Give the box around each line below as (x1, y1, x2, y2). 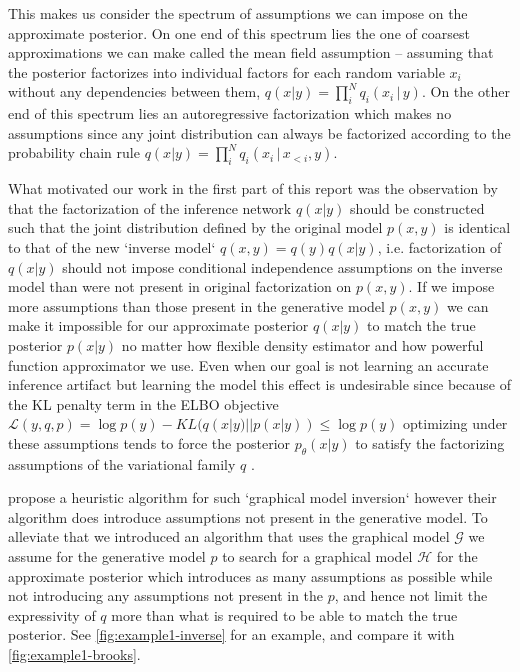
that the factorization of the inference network (8, 197, 292, 218)
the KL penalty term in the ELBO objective (8, 393, 279, 414)
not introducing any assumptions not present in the (8, 585, 324, 606)
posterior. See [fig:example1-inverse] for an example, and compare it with (8, 624, 455, 645)
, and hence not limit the (334, 585, 488, 606)
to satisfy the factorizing (355, 432, 505, 453)
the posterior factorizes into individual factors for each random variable (8, 61, 445, 82)
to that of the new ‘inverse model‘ (8, 236, 216, 257)
